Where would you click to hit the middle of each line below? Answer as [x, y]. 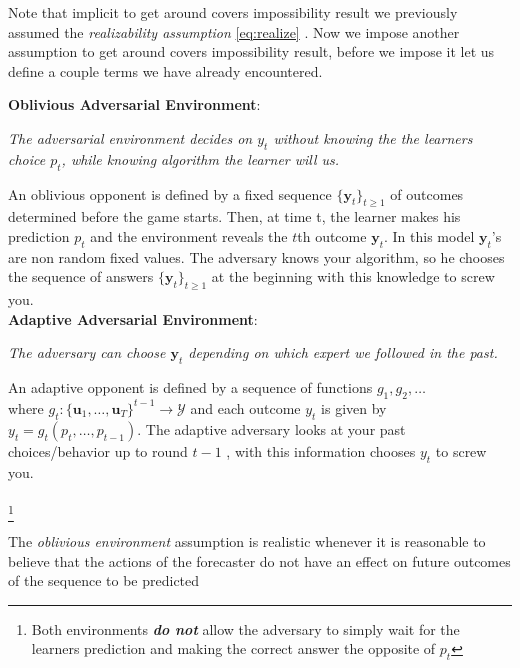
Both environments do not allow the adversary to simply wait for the [245, 628]
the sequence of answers [81, 276]
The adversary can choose [87, 352]
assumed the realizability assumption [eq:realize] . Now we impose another [234, 31]
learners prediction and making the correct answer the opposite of [233, 648]
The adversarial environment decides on [130, 137]
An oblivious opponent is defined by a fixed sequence [170, 193]
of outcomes [427, 193]
